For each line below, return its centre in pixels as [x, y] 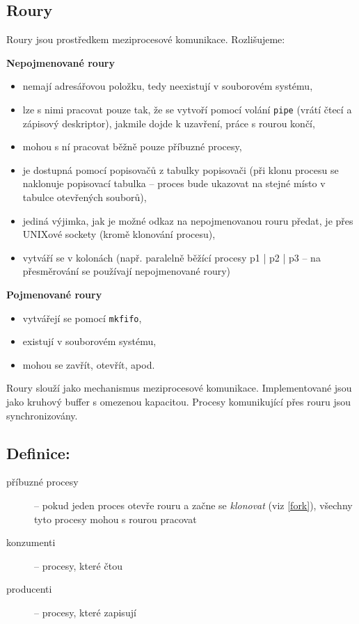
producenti [29, 589]
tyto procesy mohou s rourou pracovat [115, 519]
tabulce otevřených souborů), [85, 197]
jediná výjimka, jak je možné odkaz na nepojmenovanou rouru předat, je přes [188, 220]
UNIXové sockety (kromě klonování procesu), [119, 234]
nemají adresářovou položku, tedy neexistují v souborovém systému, [168, 86]
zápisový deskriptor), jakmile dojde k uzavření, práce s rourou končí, [169, 123]
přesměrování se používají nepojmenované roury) [127, 271]
